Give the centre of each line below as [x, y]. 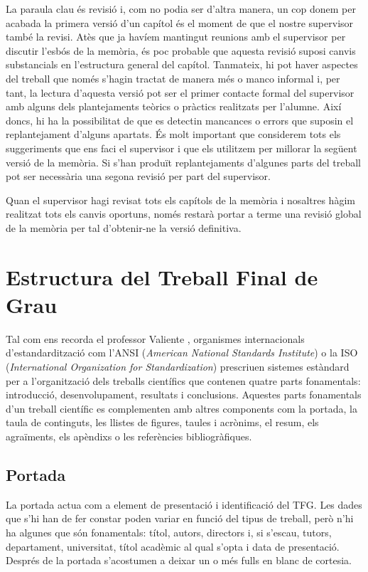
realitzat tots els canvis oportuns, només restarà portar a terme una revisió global [184, 214]
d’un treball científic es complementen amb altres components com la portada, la [182, 408]
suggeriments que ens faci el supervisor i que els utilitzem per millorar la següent [182, 148]
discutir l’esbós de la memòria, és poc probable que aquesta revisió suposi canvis [181, 50]
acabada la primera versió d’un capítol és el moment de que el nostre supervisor [180, 22]
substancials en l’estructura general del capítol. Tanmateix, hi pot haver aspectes [182, 64]
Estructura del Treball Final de [162, 276]
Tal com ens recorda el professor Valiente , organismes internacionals [155, 338]
